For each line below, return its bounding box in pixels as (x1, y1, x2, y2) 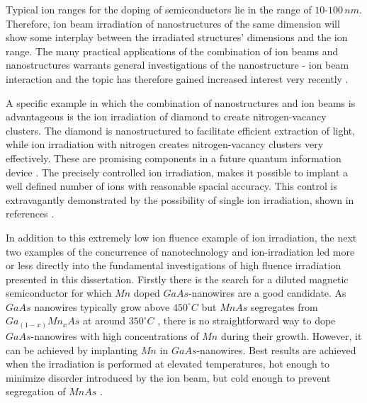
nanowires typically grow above (34, 299, 170, 314)
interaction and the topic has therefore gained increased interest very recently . (6, 71, 349, 86)
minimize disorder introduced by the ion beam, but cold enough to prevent (6, 370, 331, 385)
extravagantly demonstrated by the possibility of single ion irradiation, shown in (6, 192, 354, 207)
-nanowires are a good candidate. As (188, 285, 346, 300)
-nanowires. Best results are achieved (196, 342, 356, 357)
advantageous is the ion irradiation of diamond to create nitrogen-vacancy (6, 109, 327, 124)
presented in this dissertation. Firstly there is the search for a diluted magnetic (6, 271, 349, 286)
